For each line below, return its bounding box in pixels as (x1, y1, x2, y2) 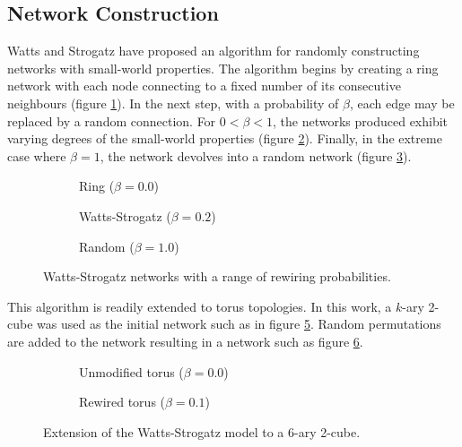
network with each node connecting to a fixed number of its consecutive (7, 76, 401, 95)
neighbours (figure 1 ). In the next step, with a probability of (7, 93, 339, 112)
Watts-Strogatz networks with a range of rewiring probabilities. (43, 267, 391, 286)
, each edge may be (349, 93, 455, 112)
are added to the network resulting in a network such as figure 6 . (7, 331, 363, 350)
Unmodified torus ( (79, 362, 184, 381)
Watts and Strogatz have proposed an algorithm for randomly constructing (7, 41, 420, 60)
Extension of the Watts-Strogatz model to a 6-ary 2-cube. (43, 422, 361, 441)
